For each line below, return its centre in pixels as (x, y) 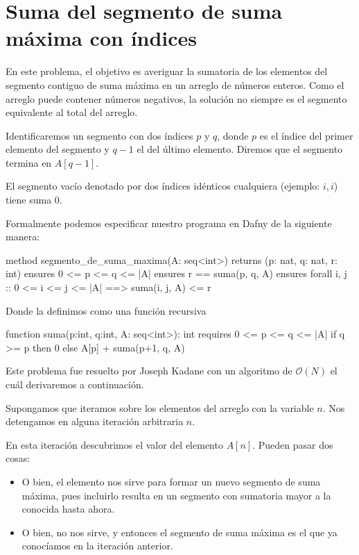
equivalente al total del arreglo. (72, 112)
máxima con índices (102, 38)
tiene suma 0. (34, 200)
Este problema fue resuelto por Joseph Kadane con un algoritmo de (149, 371)
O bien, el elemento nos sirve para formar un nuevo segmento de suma (171, 481)
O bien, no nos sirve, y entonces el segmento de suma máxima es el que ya (179, 532)
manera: (23, 237)
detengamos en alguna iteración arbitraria (95, 421)
